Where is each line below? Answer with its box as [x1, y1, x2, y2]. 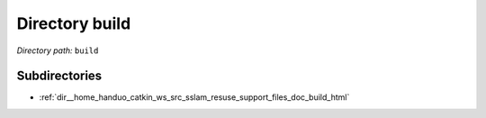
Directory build [16, 14, 131, 33]
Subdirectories [16, 68, 103, 84]
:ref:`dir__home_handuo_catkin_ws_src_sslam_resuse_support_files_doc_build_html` [39, 92, 350, 103]
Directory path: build [16, 45, 99, 56]
